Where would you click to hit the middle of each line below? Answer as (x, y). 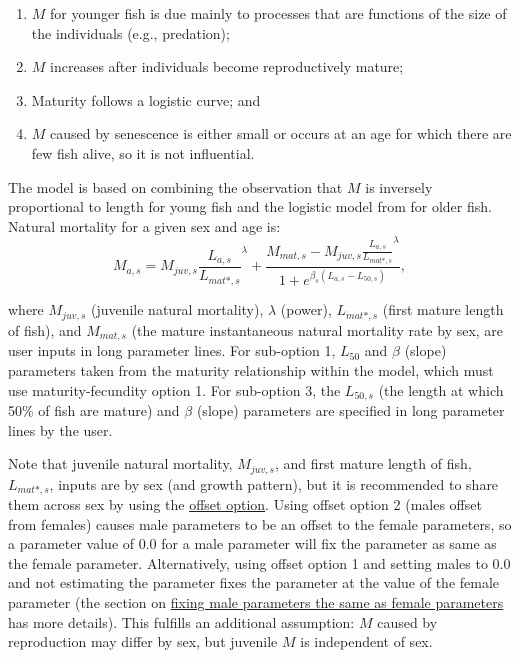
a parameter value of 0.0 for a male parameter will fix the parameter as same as (252, 543)
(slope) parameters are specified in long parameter (350, 409)
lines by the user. (60, 429)
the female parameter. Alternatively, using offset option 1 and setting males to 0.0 (259, 562)
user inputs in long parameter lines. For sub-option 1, (172, 350)
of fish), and (45, 329)
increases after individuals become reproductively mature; (227, 66)
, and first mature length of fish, (373, 463)
